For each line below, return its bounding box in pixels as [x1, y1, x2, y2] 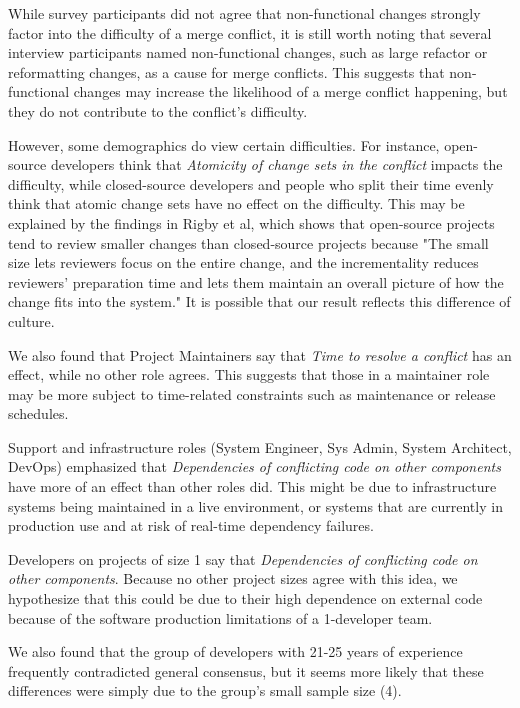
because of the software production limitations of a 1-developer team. [8, 607, 433, 628]
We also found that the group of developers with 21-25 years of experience [8, 641, 463, 662]
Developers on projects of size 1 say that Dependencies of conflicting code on [8, 548, 478, 569]
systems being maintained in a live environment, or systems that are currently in [8, 495, 503, 516]
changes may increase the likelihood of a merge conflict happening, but [73, 81, 508, 102]
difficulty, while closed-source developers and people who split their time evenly [8, 173, 494, 194]
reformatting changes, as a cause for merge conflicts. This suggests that [8, 61, 445, 82]
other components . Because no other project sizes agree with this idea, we [8, 568, 458, 589]
